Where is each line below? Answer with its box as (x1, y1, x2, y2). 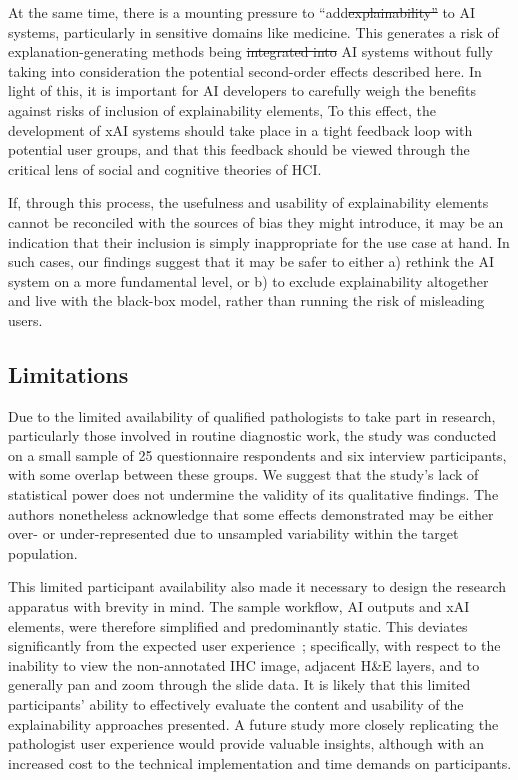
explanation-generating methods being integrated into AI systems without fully (8, 41, 493, 62)
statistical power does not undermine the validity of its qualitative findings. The (8, 484, 499, 505)
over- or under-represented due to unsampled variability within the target (8, 523, 459, 544)
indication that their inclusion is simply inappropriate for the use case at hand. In (8, 231, 510, 252)
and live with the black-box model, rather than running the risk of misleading (8, 290, 485, 311)
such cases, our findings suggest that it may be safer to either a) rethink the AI (8, 251, 494, 272)
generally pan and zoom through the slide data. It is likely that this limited (8, 674, 471, 695)
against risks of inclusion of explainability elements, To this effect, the (8, 99, 436, 120)
